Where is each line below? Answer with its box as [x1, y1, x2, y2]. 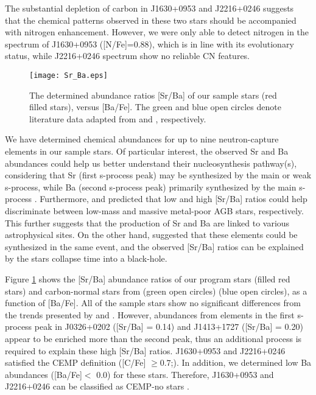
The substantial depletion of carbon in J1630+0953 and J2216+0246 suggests [5, 2, 294, 14]
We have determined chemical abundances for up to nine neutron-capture [5, 133, 279, 145]
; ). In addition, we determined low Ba [170, 356, 312, 369]
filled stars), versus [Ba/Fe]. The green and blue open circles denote [29, 100, 281, 113]
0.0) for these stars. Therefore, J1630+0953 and [96, 368, 274, 380]
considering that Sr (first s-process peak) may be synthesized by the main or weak [5, 169, 312, 181]
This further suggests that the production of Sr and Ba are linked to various [5, 216, 290, 229]
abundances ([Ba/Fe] [5, 368, 82, 380]
